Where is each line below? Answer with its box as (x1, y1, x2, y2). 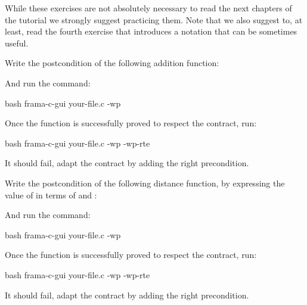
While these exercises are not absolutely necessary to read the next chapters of (5, 2, 292, 14)
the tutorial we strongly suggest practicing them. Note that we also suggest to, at (5, 13, 303, 26)
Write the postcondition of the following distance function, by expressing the (5, 176, 285, 189)
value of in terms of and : (5, 188, 97, 201)
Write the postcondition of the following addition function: (5, 57, 219, 69)
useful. (5, 36, 29, 49)
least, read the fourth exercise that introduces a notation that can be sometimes (5, 25, 297, 38)
